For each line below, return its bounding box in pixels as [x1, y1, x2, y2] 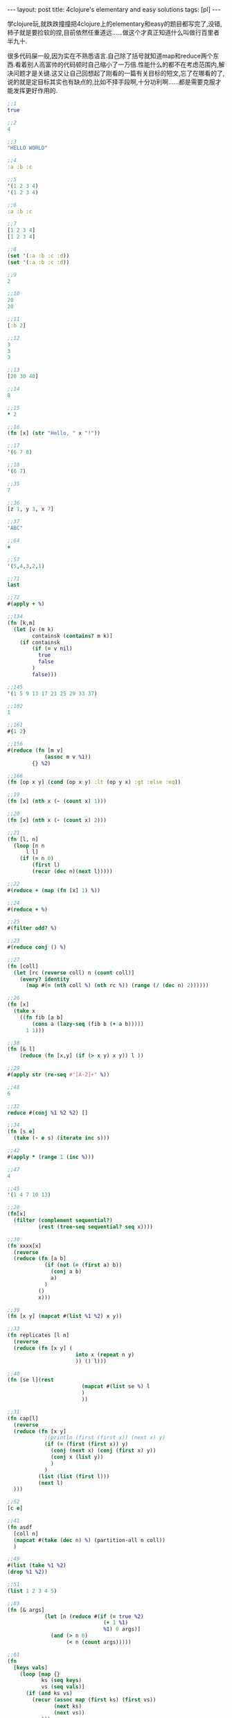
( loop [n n [13, 842, 45, 849]
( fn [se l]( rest [7, 1377, 54, 1384]
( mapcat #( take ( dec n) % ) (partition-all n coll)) [13, 1536, 166, 1544]
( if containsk [19, 639, 60, 646]
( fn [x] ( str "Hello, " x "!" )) [7, 430, 100, 437]
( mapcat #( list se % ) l [81, 1383, 150, 1390]
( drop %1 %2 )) [7, 1569, 48, 1576]
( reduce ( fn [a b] [13, 1255, 67, 1262]
